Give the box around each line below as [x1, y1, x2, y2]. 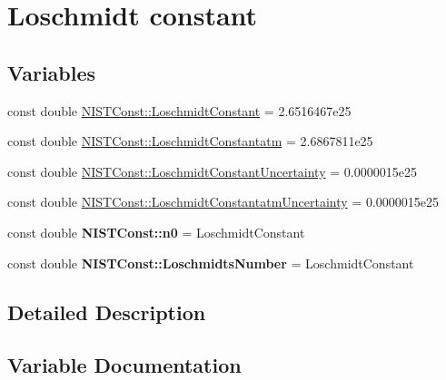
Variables [7, 58, 96, 86]
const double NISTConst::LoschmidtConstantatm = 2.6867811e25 [7, 132, 373, 151]
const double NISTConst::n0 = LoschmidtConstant [7, 222, 305, 241]
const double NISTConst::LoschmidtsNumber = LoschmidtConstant [7, 253, 414, 272]
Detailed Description [7, 297, 206, 326]
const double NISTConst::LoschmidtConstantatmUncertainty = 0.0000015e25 [7, 192, 439, 211]
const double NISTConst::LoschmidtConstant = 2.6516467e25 [7, 101, 352, 120]
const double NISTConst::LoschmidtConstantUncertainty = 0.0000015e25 [7, 161, 417, 180]
